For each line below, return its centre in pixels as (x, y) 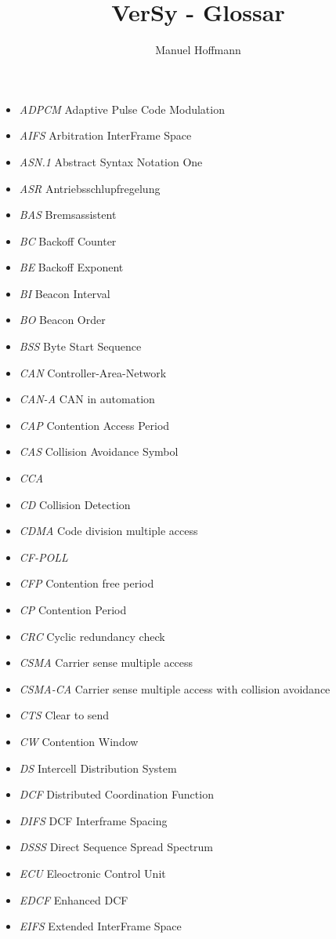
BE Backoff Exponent (71, 267)
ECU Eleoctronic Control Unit (92, 873)
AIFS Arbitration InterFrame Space (105, 135)
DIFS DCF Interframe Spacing (93, 820)
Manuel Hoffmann (198, 50)
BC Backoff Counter (68, 240)
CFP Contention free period (87, 583)
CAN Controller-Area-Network (93, 372)
